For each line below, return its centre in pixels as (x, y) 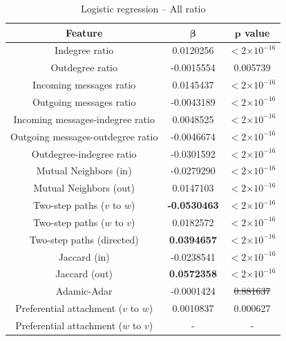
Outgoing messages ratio (84, 101)
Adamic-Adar (84, 291)
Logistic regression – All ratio (143, 8)
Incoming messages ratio (84, 85)
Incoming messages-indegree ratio (84, 119)
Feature (84, 32)
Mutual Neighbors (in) (84, 170)
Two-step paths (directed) (84, 239)
